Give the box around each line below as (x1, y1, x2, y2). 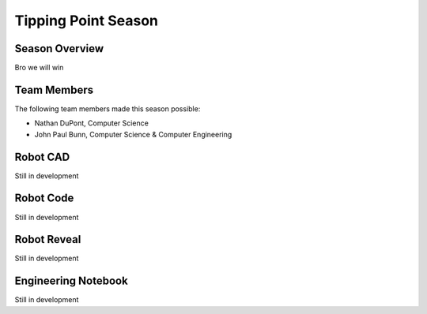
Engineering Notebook (14, 275, 128, 288)
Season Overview (14, 42, 104, 55)
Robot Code (14, 192, 74, 205)
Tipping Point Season (14, 12, 158, 29)
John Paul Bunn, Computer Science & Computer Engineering (34, 129, 232, 139)
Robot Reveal (14, 233, 81, 246)
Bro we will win (14, 63, 64, 73)
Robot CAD (14, 150, 70, 163)
